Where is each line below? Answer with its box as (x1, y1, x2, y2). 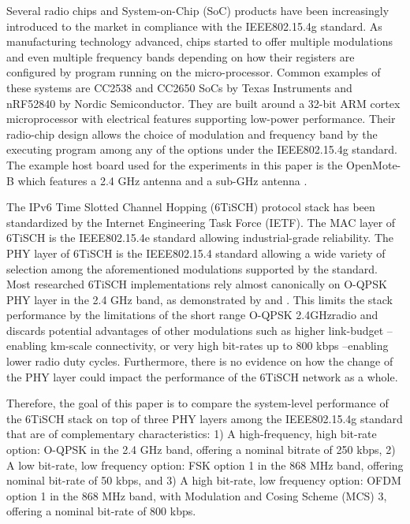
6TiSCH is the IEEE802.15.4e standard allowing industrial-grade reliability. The (6, 229, 394, 246)
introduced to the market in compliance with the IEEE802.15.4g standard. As (6, 17, 382, 34)
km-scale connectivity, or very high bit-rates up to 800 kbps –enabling (50, 337, 389, 354)
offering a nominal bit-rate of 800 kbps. (6, 503, 196, 519)
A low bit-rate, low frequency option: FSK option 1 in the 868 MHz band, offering (6, 456, 404, 473)
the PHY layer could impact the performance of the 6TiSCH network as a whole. (6, 368, 398, 385)
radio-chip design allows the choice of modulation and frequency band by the (6, 125, 378, 142)
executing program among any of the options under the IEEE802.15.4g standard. (6, 141, 398, 158)
